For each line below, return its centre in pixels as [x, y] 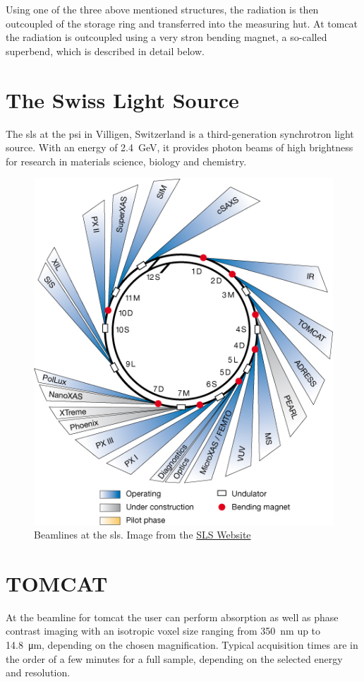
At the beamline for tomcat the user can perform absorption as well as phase [172, 617]
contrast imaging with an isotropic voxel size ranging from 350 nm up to [163, 631]
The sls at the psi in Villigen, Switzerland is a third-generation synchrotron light [180, 133]
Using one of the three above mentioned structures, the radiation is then [162, 9]
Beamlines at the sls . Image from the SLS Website [142, 535]
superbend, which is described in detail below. [105, 51]
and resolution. [38, 672]
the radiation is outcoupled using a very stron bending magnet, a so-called [166, 37]
